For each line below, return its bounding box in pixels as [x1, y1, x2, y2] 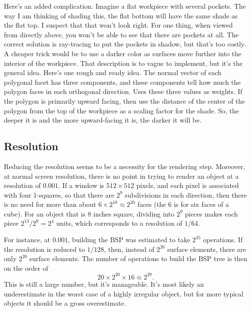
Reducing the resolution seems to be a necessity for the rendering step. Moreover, [4, 161, 245, 171]
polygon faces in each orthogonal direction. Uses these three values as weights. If [4, 86, 242, 96]
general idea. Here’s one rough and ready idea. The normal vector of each [4, 67, 221, 78]
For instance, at [4, 234, 50, 245]
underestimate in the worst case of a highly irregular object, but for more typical [4, 288, 244, 298]
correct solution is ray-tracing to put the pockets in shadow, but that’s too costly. [4, 39, 246, 49]
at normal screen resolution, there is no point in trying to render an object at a [4, 171, 239, 181]
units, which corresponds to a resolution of [56, 218, 182, 228]
